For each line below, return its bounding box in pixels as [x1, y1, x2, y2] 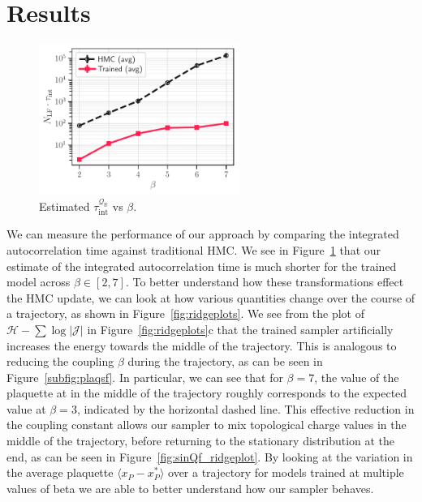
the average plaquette [6, 464, 114, 481]
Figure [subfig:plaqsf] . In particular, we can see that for [6, 368, 283, 385]
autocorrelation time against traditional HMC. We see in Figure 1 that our [6, 241, 381, 258]
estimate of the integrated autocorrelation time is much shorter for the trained [6, 257, 397, 274]
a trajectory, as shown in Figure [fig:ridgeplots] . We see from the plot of [6, 305, 364, 322]
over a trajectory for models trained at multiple [168, 464, 404, 481]
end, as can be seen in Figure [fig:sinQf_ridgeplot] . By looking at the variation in [6, 448, 413, 465]
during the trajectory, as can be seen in [127, 353, 323, 370]
